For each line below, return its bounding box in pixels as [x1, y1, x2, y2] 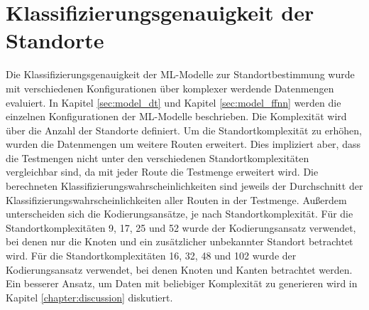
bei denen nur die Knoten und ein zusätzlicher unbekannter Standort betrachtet [6, 234, 353, 249]
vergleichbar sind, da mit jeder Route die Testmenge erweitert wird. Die [6, 164, 319, 179]
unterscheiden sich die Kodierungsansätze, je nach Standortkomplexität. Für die [6, 206, 353, 221]
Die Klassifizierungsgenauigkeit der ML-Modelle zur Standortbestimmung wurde [6, 67, 355, 82]
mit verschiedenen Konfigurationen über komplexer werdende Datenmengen [6, 80, 334, 95]
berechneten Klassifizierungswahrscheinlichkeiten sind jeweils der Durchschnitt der [6, 178, 363, 193]
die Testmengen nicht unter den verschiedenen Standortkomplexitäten [6, 150, 309, 165]
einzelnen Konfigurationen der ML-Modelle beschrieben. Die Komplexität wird [6, 109, 347, 124]
